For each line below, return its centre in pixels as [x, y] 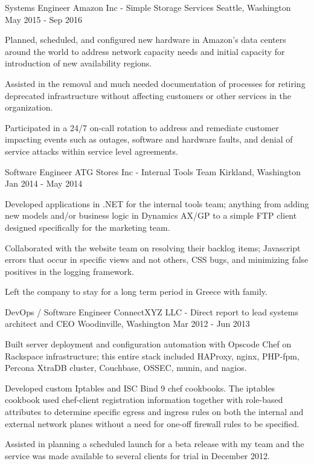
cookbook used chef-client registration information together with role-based [144, 400]
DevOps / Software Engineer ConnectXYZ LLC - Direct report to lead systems [152, 311]
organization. [29, 107]
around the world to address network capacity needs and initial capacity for [145, 51]
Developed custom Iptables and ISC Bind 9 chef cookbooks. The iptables [140, 388]
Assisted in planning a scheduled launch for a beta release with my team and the [155, 444]
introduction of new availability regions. [78, 63]
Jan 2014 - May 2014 [44, 183]
